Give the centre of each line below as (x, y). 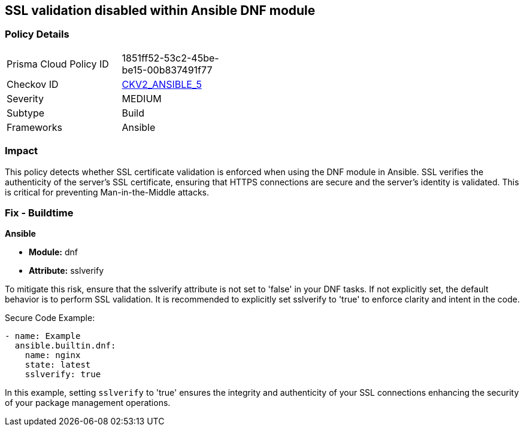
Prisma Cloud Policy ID (58, 64)
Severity (25, 98)
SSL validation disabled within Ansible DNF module (160, 10)
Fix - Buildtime (39, 213)
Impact (22, 151)
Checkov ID (33, 84)
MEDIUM (142, 98)
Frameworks (34, 127)
